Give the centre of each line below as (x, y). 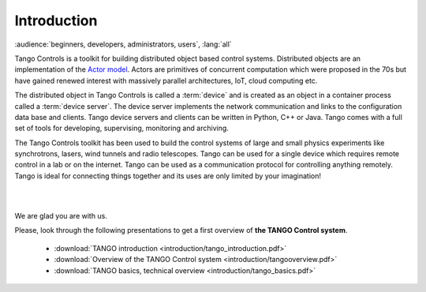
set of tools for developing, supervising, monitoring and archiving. (121, 128)
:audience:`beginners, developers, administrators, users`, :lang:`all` (123, 44)
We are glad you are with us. (61, 216)
